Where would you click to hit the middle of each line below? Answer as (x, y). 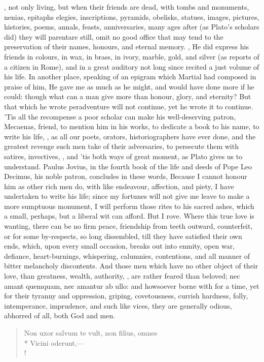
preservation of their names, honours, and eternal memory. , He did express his (126, 47)
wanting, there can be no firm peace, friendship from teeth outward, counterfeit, (128, 226)
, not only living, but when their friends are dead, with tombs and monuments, (127, 7)
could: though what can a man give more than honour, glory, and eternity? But (128, 96)
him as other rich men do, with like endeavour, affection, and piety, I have (119, 186)
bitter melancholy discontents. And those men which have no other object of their (131, 266)
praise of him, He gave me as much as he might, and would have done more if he (129, 86)
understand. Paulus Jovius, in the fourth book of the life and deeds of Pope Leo (128, 166)
